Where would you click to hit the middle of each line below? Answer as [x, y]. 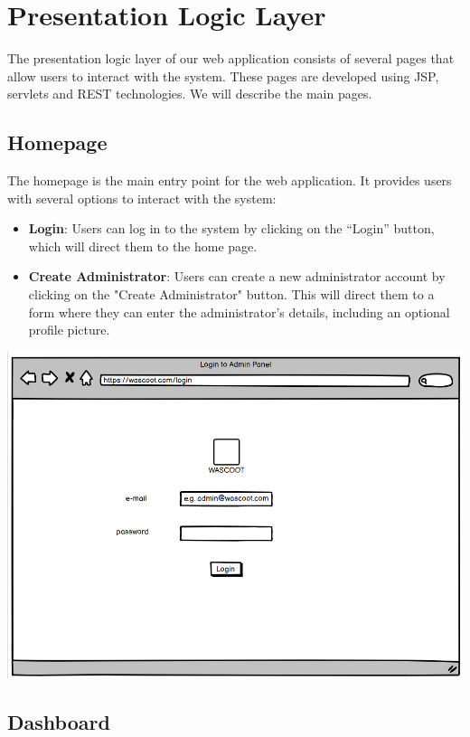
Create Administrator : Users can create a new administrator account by [237, 276]
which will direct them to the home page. [143, 246]
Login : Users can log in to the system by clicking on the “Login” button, [231, 228]
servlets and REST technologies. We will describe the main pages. [190, 94]
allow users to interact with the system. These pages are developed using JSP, [223, 76]
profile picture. [69, 330]
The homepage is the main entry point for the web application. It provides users [230, 180]
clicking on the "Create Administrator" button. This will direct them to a [231, 294]
